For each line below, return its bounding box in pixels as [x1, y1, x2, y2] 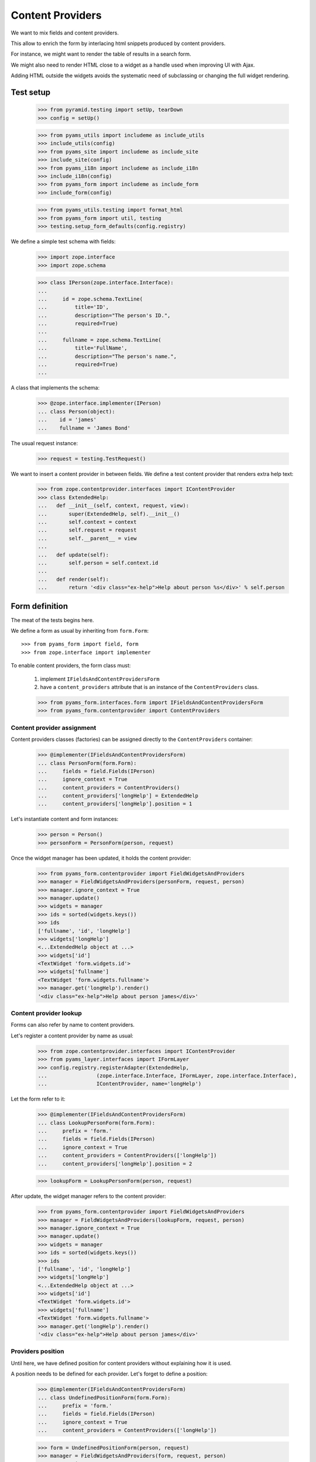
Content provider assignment [11, 723, 97, 732]
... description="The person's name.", [37, 353, 177, 360]
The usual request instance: [11, 439, 78, 447]
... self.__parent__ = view [37, 535, 137, 542]
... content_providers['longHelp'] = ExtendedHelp [37, 792, 198, 799]
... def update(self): [37, 551, 109, 558]
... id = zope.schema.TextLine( [37, 295, 143, 302]
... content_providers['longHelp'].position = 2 [37, 1160, 193, 1167]
